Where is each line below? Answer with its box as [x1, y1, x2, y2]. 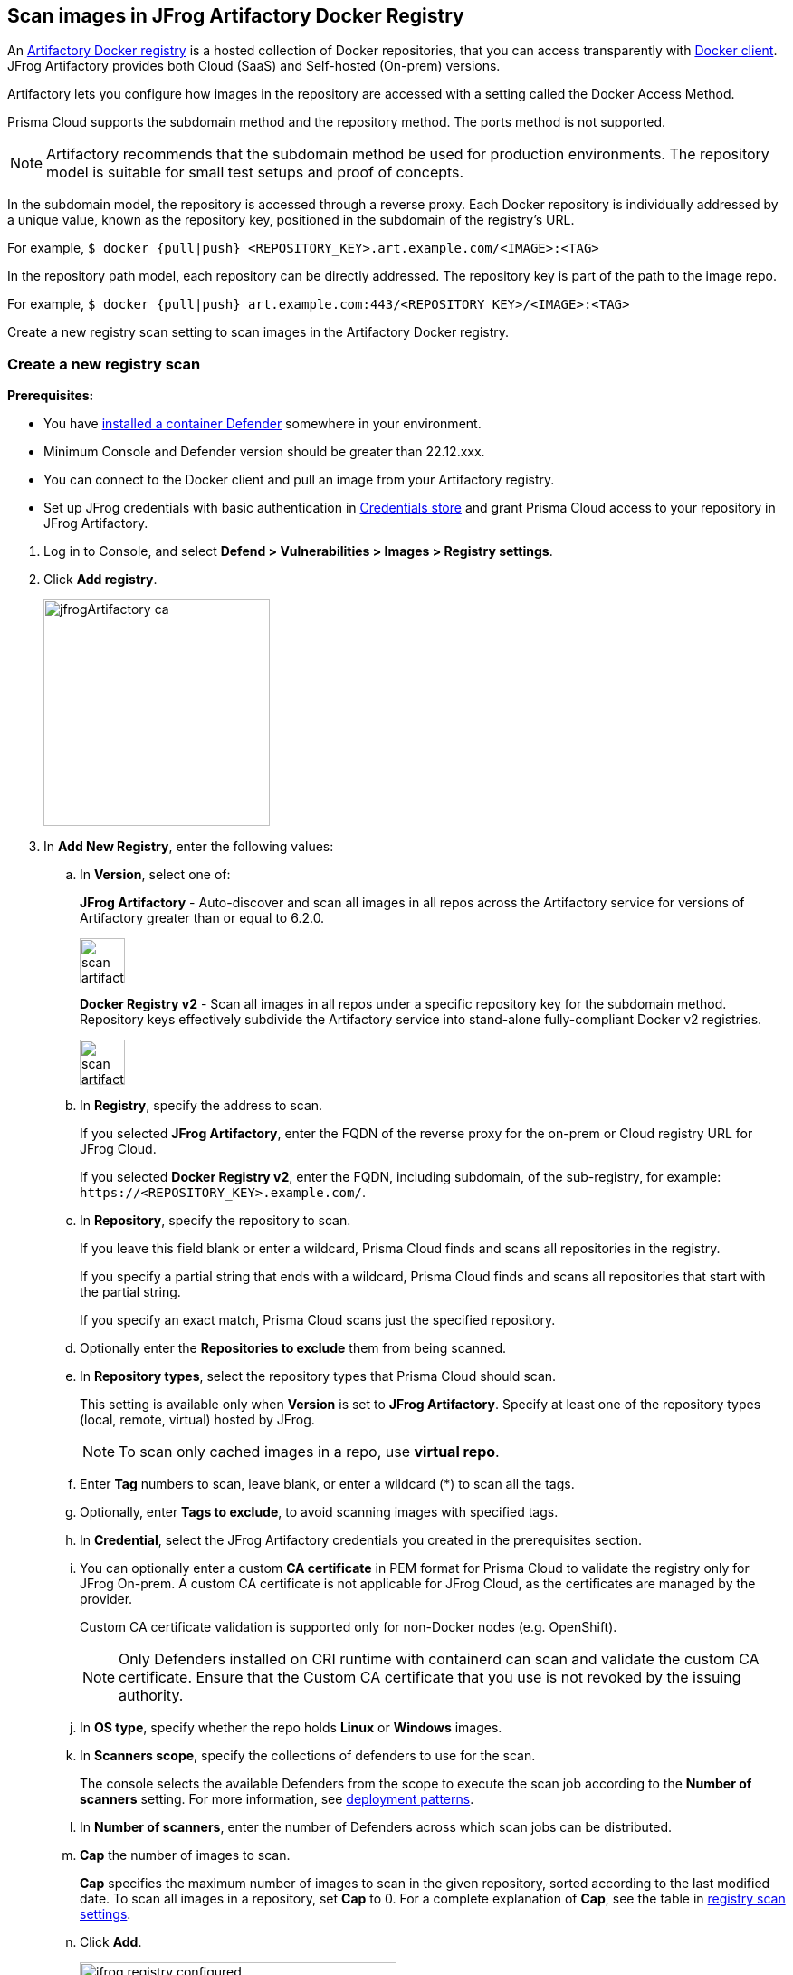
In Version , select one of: [80, 867, 231, 883]
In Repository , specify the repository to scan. [80, 1213, 351, 1229]
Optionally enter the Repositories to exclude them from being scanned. [80, 1340, 506, 1357]
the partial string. [80, 1284, 181, 1300]
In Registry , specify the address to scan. [80, 1098, 323, 1114]
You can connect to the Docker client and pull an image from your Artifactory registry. [43, 472, 555, 488]
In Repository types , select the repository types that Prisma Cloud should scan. [80, 1368, 557, 1385]
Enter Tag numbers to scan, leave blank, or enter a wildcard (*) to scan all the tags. [80, 1476, 575, 1492]
